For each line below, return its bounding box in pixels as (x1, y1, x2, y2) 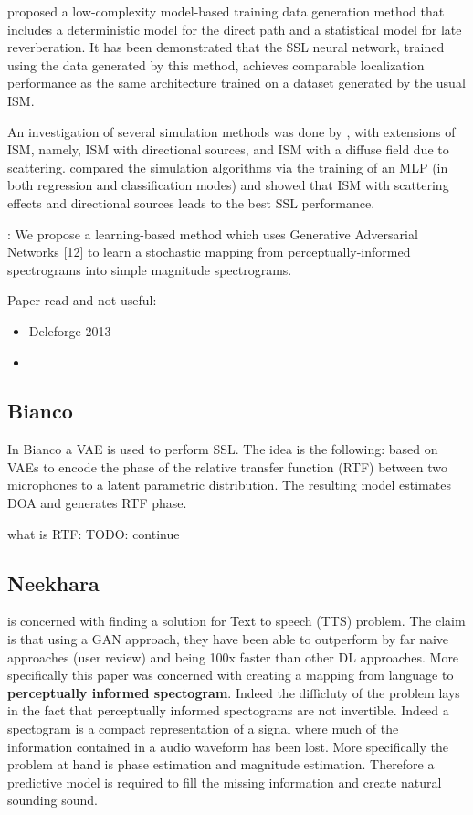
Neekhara (7, 568, 100, 597)
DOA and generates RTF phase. (7, 493, 187, 513)
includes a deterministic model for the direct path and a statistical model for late (7, 19, 462, 38)
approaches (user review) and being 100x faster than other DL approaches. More (7, 647, 459, 666)
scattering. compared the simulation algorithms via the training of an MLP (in (7, 157, 448, 176)
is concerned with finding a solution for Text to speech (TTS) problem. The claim (7, 611, 466, 630)
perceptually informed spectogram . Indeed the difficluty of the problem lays (7, 683, 460, 702)
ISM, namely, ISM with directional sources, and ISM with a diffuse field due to (7, 140, 449, 159)
